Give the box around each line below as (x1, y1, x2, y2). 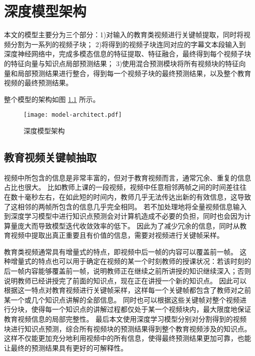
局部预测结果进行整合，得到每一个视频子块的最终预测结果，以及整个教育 (17, 68, 251, 78)
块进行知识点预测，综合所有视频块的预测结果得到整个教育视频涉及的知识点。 (4, 323, 251, 333)
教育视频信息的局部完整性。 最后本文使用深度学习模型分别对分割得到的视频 (4, 314, 247, 324)
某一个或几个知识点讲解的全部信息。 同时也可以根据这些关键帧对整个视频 (4, 294, 240, 305)
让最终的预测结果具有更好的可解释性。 (4, 342, 127, 353)
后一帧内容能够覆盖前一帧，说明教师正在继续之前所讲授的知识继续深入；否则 (4, 266, 251, 276)
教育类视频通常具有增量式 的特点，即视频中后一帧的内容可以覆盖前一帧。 (4, 246, 237, 256)
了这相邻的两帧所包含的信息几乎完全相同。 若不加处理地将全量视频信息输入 (4, 201, 247, 211)
